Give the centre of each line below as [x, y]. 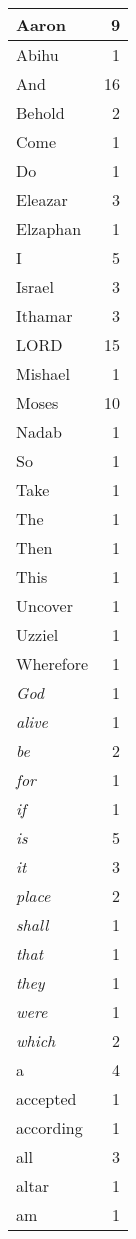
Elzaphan [49, 228]
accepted [46, 1098]
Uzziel [37, 634]
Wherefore [52, 663]
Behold [40, 112]
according [49, 1127]
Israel [35, 286]
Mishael [43, 373]
